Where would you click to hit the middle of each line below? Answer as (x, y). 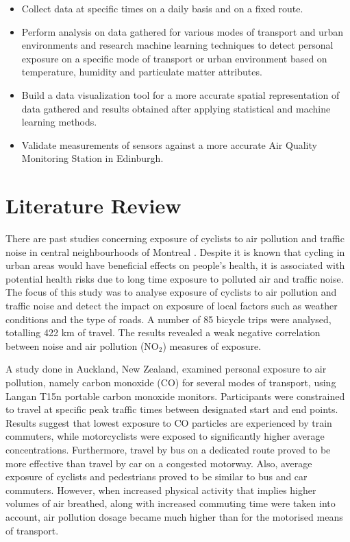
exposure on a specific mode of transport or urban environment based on (174, 58)
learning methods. (59, 122)
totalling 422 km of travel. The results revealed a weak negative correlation (163, 332)
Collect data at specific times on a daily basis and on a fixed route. (162, 8)
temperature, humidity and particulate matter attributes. (142, 72)
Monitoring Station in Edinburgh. (92, 158)
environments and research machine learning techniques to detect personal (177, 45)
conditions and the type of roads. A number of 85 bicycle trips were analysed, (168, 319)
